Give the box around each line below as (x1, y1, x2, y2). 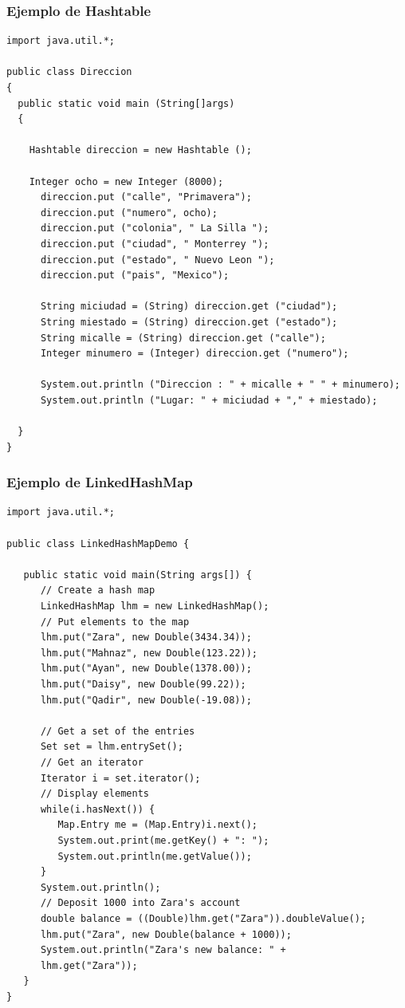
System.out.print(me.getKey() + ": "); (57, 834, 269, 846)
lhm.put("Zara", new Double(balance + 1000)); (40, 928, 292, 940)
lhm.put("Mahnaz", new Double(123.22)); (40, 647, 258, 659)
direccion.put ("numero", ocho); (40, 207, 218, 219)
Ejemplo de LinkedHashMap (6, 472, 193, 492)
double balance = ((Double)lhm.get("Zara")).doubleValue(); (40, 912, 367, 924)
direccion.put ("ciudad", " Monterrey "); (40, 238, 269, 250)
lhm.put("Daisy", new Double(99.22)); (40, 679, 246, 690)
